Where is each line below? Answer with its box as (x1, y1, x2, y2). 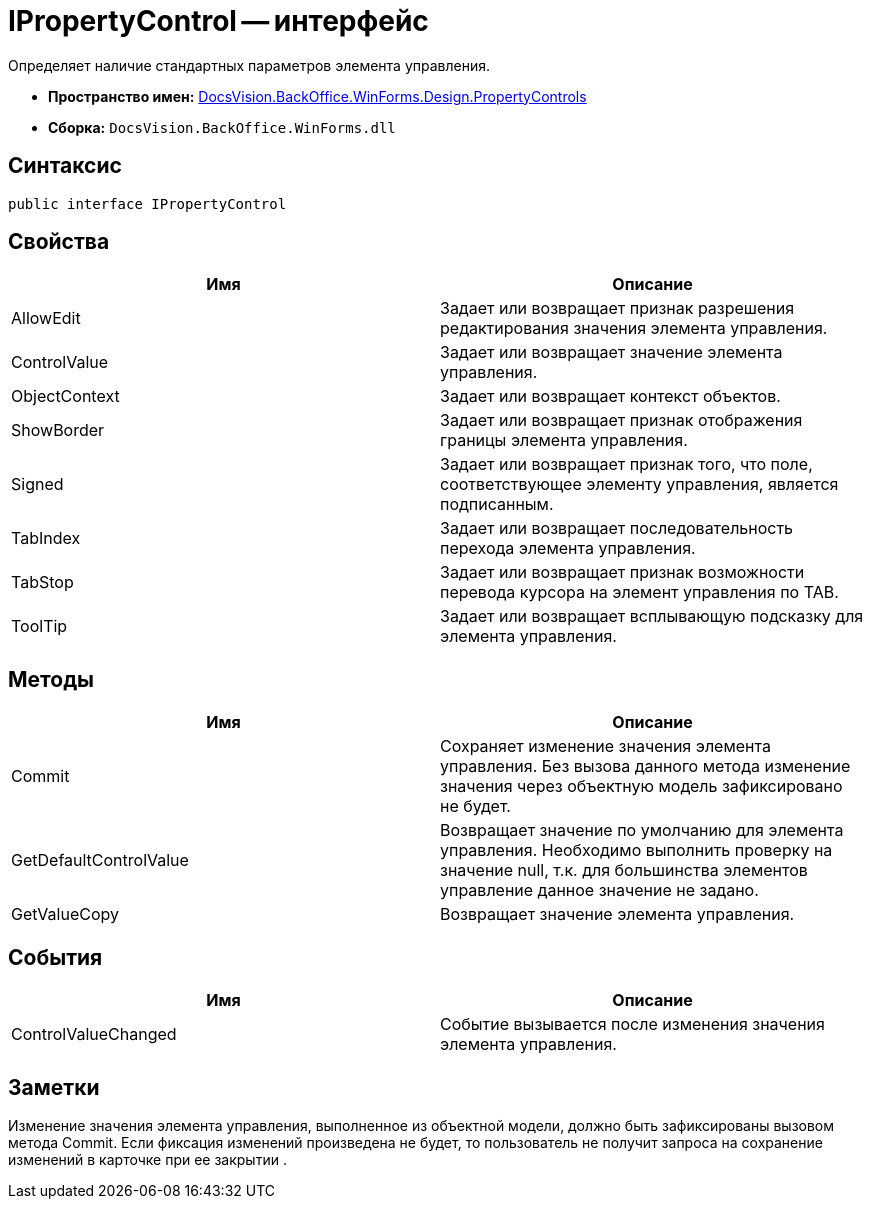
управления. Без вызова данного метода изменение (440, 756, 851, 777)
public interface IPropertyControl (8, 195, 287, 212)
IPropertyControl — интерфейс (8, 4, 429, 38)
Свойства (8, 229, 110, 255)
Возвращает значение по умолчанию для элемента (440, 820, 844, 841)
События (8, 944, 103, 970)
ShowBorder (11, 420, 105, 441)
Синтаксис (8, 153, 122, 179)
